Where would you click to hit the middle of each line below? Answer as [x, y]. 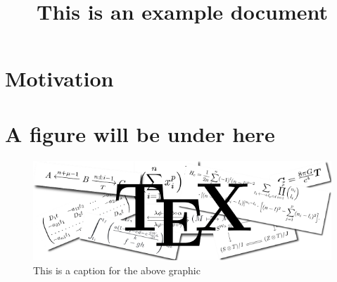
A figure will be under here [140, 133]
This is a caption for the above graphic [117, 270]
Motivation [59, 78]
